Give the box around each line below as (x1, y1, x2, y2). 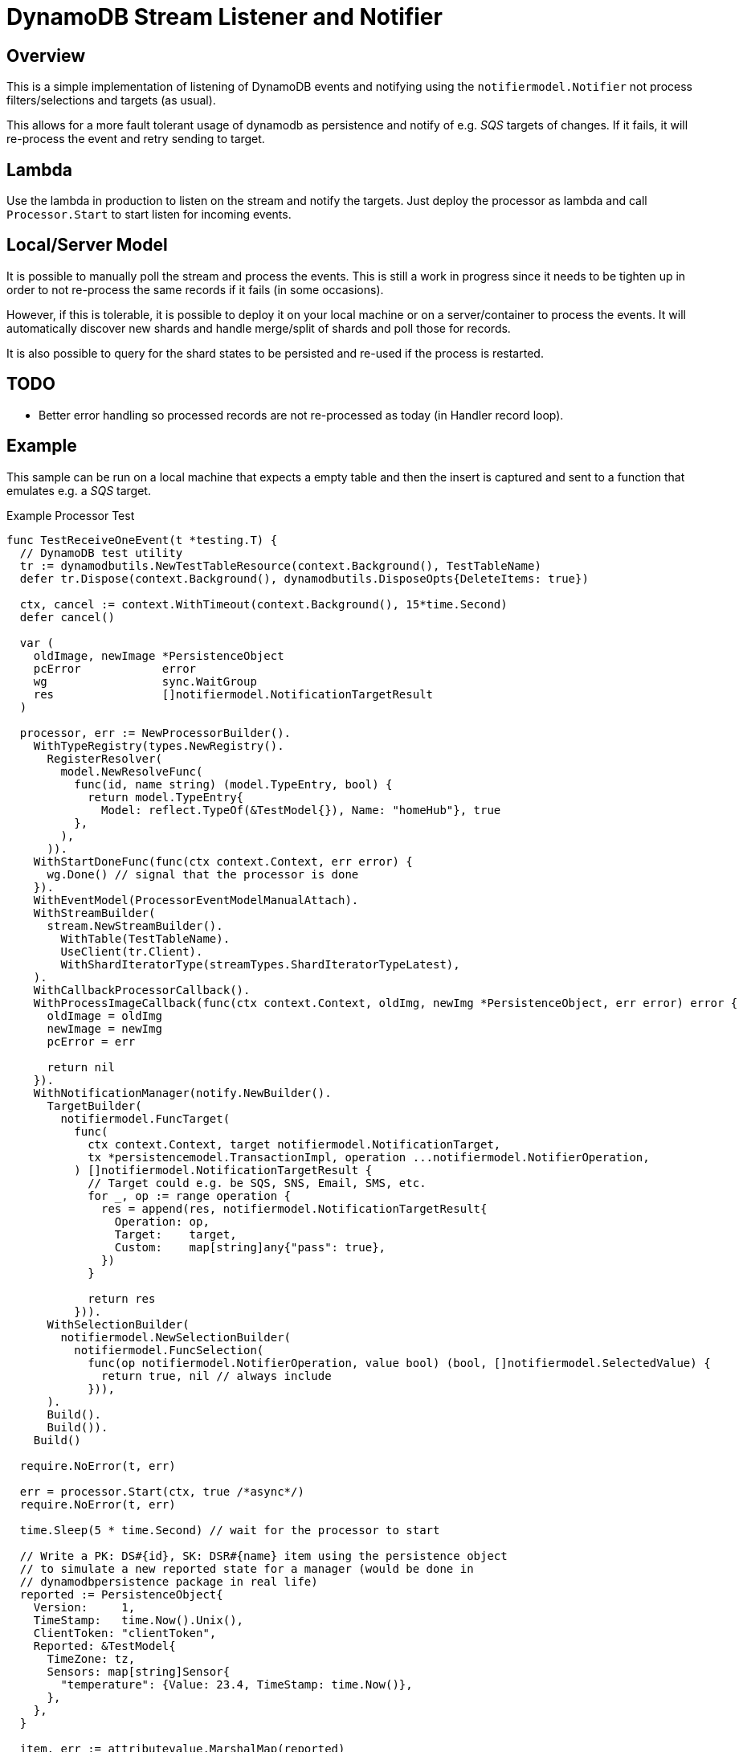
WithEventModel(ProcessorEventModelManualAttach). (33, 893, 359, 907)
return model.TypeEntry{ (88, 790, 244, 804)
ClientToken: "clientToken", (33, 1626, 217, 1639)
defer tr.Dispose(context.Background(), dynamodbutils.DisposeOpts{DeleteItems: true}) (19, 571, 589, 585)
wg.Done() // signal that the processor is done (47, 867, 359, 881)
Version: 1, (33, 1600, 136, 1614)
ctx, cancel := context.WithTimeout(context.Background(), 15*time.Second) (19, 597, 508, 611)
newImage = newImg (47, 1021, 162, 1035)
